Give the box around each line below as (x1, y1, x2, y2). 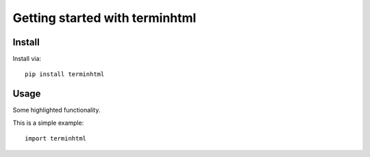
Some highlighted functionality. (12, 106, 101, 114)
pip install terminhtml (25, 71, 105, 78)
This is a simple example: (12, 119, 84, 127)
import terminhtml (25, 134, 87, 143)
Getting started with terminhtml (12, 10, 197, 25)
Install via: (12, 55, 41, 63)
